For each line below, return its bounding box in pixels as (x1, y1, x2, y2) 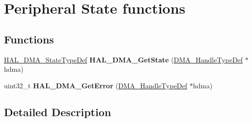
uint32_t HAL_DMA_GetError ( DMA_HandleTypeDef (4, 80, 188, 90)
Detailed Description (4, 104, 112, 119)
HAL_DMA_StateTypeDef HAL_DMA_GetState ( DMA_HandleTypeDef (4, 54, 243, 64)
